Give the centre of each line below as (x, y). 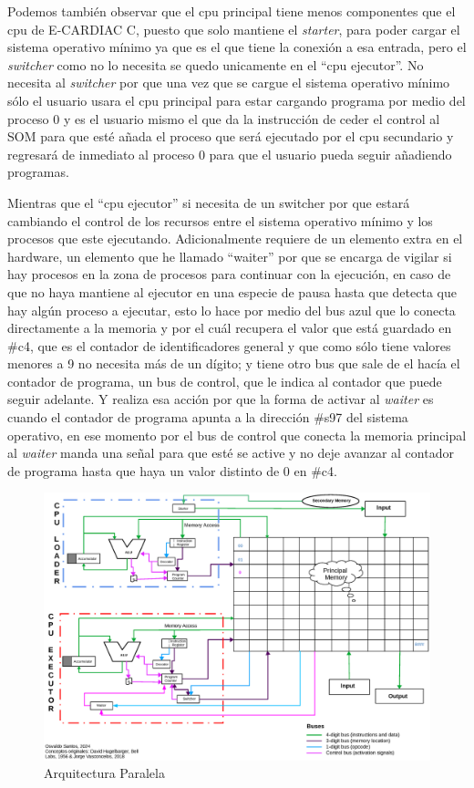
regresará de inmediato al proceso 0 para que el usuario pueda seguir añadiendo (230, 154)
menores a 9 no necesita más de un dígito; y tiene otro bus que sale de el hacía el (234, 363)
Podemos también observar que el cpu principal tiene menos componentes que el (232, 11)
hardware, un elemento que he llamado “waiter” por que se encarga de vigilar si (230, 256)
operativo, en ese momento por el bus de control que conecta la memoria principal (237, 435)
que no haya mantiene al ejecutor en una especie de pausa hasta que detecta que (232, 291)
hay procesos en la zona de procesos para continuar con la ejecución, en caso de (229, 274)
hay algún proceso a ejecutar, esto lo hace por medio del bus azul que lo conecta (232, 310)
